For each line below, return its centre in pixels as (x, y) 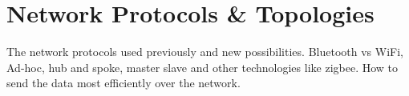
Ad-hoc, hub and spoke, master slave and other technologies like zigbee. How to (202, 67)
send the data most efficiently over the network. (124, 83)
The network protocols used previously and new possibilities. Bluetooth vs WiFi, (205, 52)
